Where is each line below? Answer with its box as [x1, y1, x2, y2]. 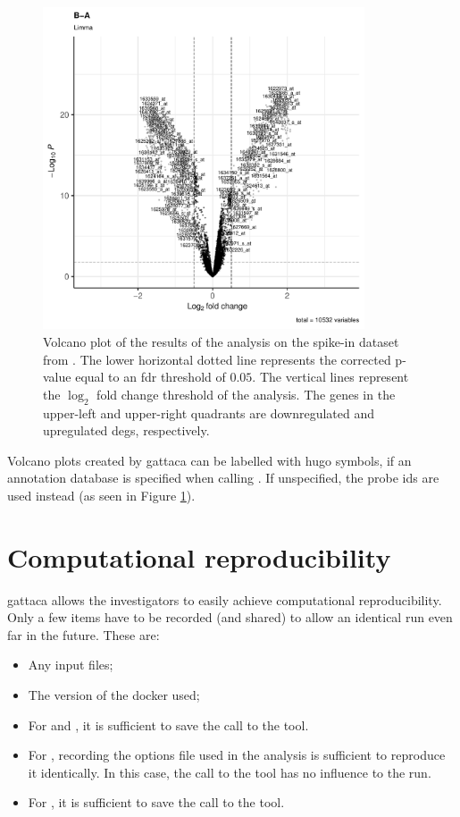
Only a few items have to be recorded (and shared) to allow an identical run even [7, 608, 453, 627]
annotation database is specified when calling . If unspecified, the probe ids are [7, 468, 439, 487]
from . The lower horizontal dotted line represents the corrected [43, 350, 391, 368]
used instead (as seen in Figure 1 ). [7, 485, 196, 504]
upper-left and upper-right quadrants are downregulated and [43, 403, 374, 422]
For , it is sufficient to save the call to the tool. [28, 793, 285, 812]
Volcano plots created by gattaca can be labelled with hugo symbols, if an [7, 451, 412, 469]
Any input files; [28, 655, 113, 674]
